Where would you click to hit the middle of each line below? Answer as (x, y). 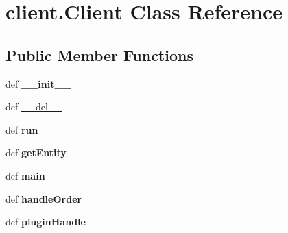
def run (22, 129)
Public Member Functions (99, 54)
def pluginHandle (46, 222)
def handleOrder (44, 198)
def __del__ (34, 107)
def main (25, 175)
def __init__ (38, 83)
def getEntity (36, 152)
